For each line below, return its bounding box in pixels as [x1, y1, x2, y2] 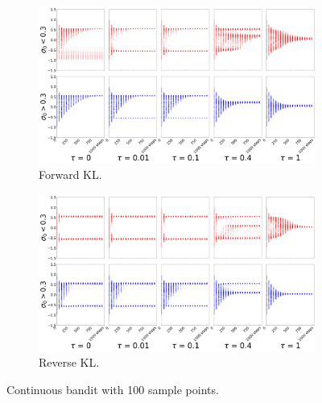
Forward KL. [39, 166, 102, 183]
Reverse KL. [39, 354, 100, 371]
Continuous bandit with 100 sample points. [6, 381, 219, 398]
